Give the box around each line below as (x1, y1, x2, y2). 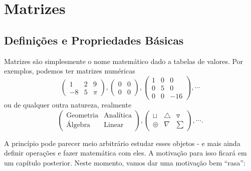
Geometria (66, 112, 99, 119)
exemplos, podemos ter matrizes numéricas (4, 65, 135, 76)
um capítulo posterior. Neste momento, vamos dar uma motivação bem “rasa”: (4, 157, 245, 167)
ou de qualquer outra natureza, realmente (4, 99, 132, 109)
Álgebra (66, 121, 91, 129)
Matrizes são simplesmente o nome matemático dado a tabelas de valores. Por (4, 55, 243, 66)
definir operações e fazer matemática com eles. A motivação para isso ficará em (4, 147, 247, 158)
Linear (104, 121, 124, 129)
